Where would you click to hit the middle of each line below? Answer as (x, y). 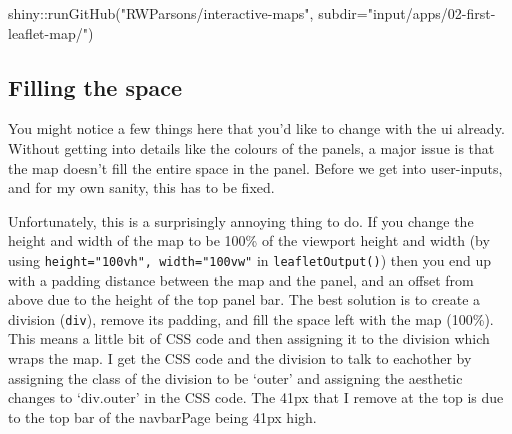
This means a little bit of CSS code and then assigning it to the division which (249, 338)
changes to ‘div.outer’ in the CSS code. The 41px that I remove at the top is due (256, 397)
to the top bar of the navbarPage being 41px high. (162, 416)
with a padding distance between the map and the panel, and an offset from (241, 279)
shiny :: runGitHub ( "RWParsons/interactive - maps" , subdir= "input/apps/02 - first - (252, 13)
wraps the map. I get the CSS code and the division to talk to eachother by (240, 358)
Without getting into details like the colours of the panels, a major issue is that (251, 147)
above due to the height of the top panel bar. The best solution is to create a (244, 299)
